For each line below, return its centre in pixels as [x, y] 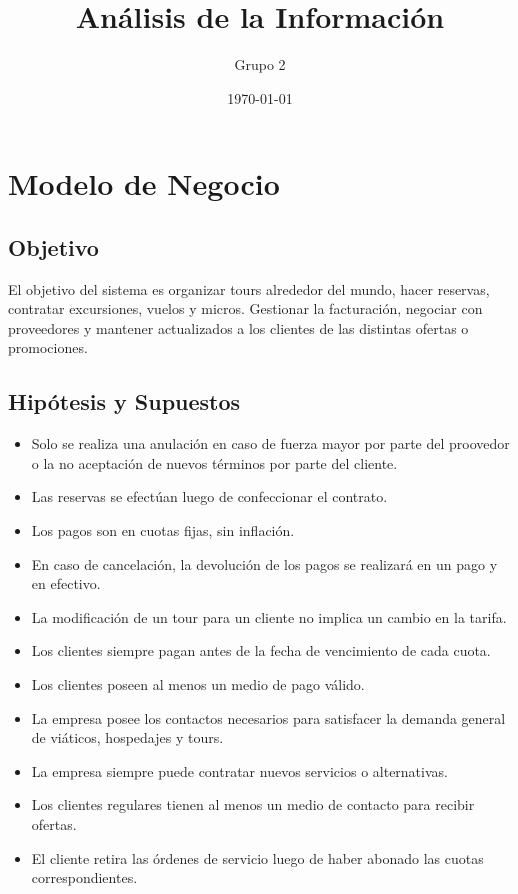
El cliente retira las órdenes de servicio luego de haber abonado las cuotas [257, 857]
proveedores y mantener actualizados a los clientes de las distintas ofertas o [238, 327]
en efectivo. [66, 583]
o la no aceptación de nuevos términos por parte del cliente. [214, 462]
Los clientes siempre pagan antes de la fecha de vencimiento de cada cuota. [261, 650]
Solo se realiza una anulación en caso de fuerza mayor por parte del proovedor [270, 443]
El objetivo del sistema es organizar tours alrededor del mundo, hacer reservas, [249, 288]
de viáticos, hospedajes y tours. [127, 737]
